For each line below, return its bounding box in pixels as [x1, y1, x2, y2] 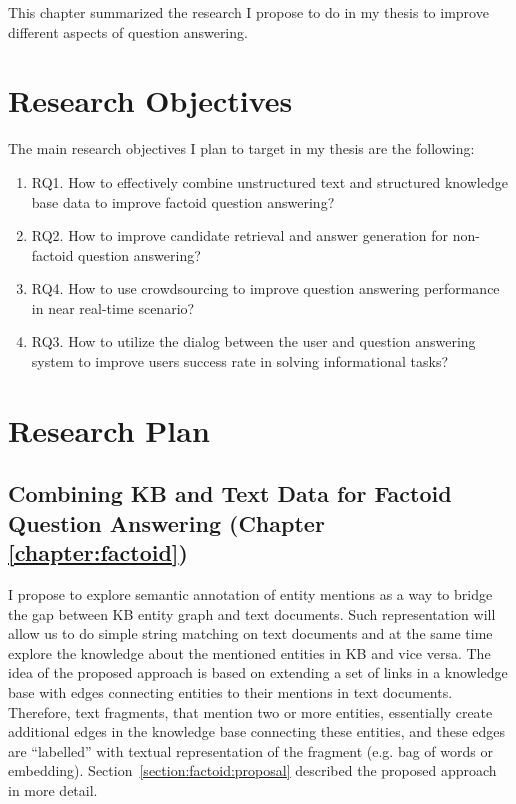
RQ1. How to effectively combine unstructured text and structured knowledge [31, 171, 508, 192]
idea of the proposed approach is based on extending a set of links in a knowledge [8, 662, 508, 683]
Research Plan [8, 409, 210, 450]
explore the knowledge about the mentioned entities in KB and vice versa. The [8, 642, 491, 663]
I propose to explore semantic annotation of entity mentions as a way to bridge [8, 584, 493, 605]
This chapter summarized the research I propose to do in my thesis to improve [8, 2, 489, 22]
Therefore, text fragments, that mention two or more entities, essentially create [8, 701, 493, 722]
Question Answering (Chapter [8, 507, 325, 538]
